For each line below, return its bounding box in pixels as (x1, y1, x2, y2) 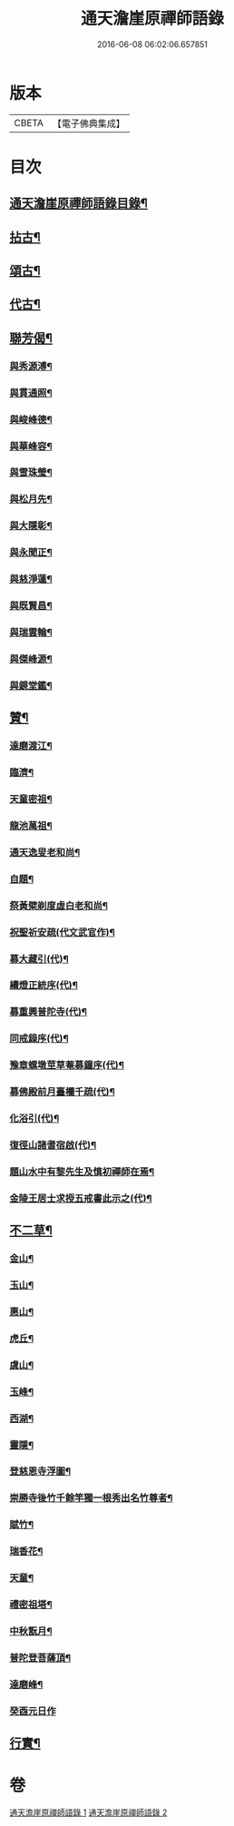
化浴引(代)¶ (9, 1113, 60, 1125)
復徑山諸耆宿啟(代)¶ (9, 1138, 97, 1151)
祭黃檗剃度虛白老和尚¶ (9, 899, 109, 912)
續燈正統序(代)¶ (9, 979, 79, 992)
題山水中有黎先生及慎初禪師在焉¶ (9, 1165, 155, 1178)
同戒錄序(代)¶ (9, 1032, 69, 1045)
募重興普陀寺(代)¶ (9, 1006, 88, 1018)
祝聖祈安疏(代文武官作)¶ (9, 926, 115, 938)
